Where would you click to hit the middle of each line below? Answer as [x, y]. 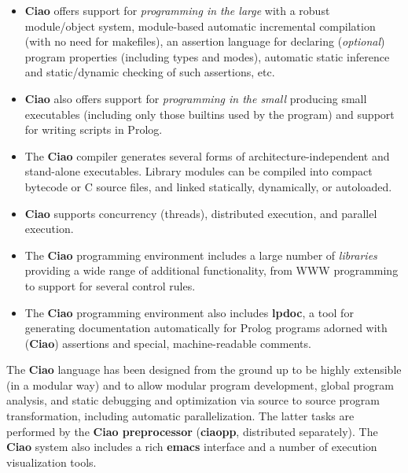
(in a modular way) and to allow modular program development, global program [200, 384]
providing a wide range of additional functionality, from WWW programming [211, 270]
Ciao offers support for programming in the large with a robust [177, 10]
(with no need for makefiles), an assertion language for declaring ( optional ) [205, 41]
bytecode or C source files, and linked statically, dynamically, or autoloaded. [208, 186]
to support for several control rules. [110, 285]
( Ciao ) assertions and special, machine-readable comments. [168, 343]
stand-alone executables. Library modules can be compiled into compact [198, 171]
